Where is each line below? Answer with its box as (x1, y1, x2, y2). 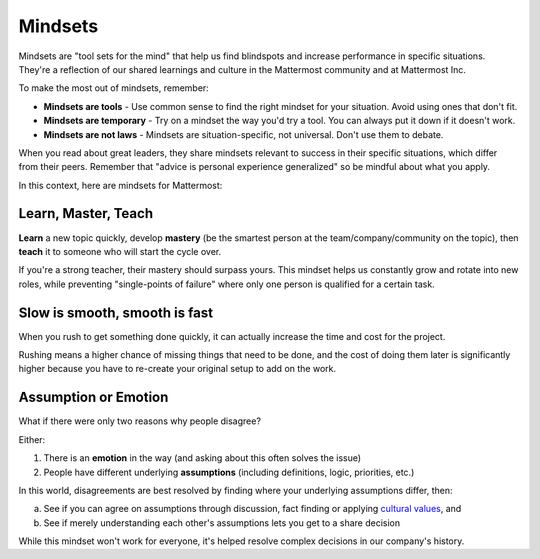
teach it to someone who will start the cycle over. (18, 245, 222, 257)
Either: (18, 433, 46, 445)
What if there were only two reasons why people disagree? (18, 415, 262, 427)
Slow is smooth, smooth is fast (18, 304, 214, 321)
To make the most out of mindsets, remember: (18, 82, 209, 94)
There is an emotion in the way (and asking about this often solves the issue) (43, 452, 362, 464)
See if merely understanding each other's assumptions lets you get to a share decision (43, 516, 401, 529)
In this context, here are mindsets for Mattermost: (18, 179, 223, 191)
